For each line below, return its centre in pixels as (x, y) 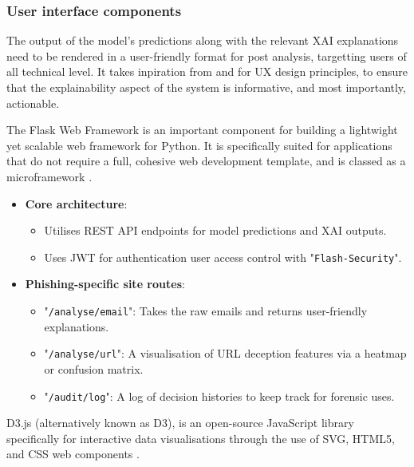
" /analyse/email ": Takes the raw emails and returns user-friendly (206, 311)
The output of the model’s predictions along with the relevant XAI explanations (203, 40)
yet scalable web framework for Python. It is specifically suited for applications (199, 145)
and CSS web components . (73, 454)
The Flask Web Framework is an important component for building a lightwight (202, 130)
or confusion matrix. (94, 368)
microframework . (49, 176)
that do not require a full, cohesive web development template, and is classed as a (206, 161)
